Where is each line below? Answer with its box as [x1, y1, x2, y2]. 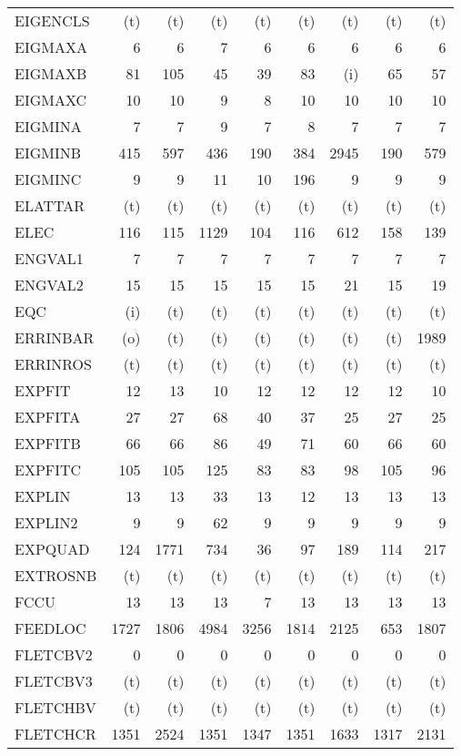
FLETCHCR [15, 723, 96, 744]
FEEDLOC [15, 618, 86, 639]
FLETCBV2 [15, 644, 93, 665]
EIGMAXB [15, 63, 87, 84]
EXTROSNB [15, 565, 97, 586]
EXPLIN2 [15, 512, 78, 533]
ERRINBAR [15, 327, 95, 348]
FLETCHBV [15, 697, 96, 718]
